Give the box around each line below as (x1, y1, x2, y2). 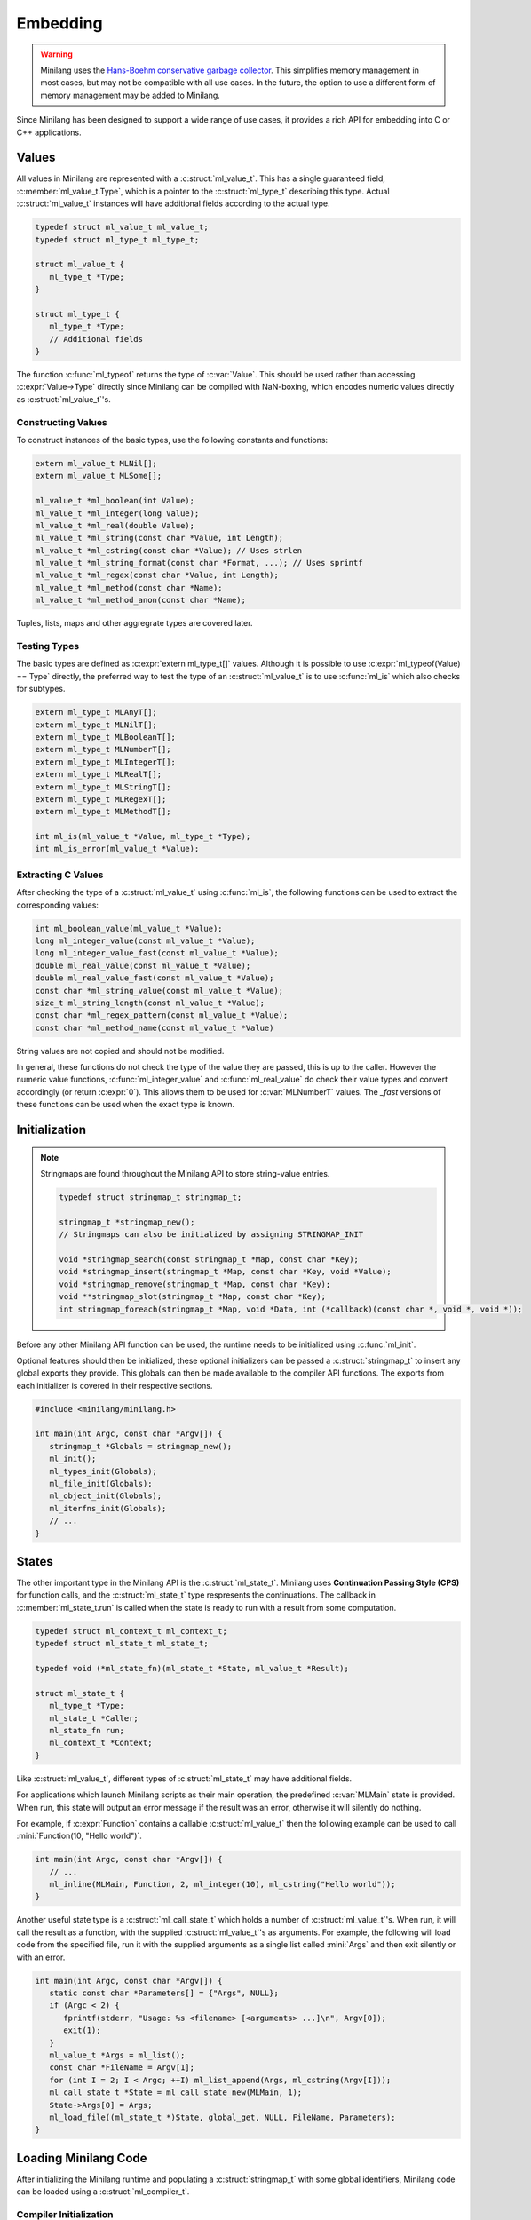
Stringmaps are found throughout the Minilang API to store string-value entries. (40, 1169, 330, 1179)
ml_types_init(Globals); (49, 1466, 157, 1476)
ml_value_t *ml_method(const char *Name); (35, 583, 223, 592)
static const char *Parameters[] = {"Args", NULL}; (49, 1987, 279, 1998)
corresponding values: (16, 900, 99, 910)
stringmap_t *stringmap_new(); (59, 1217, 195, 1227)
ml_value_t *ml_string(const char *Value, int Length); (35, 533, 284, 543)
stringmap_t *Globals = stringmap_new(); (49, 1441, 233, 1451)
